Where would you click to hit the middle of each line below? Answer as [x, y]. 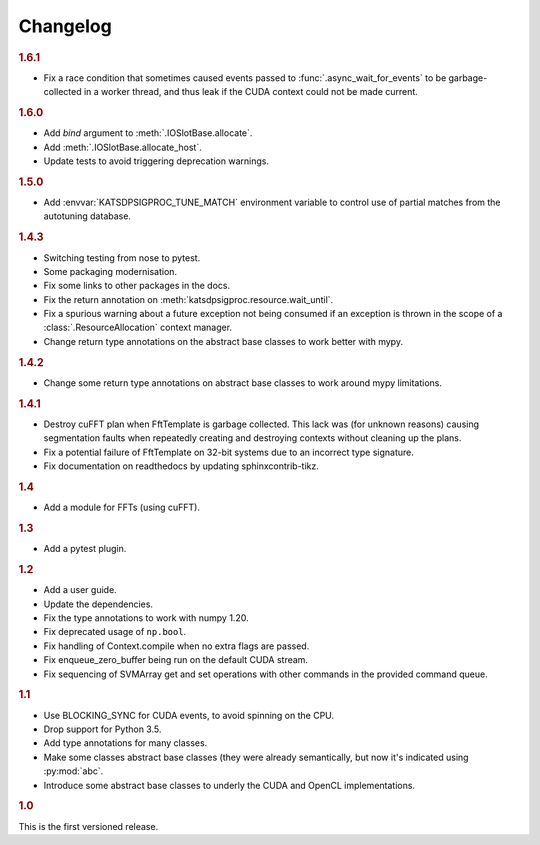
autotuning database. [87, 216]
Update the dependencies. [98, 604]
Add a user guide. [80, 590]
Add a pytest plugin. [85, 549]
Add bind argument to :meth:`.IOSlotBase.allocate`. [148, 133]
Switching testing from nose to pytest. [122, 257]
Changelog [65, 26]
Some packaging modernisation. [110, 271]
